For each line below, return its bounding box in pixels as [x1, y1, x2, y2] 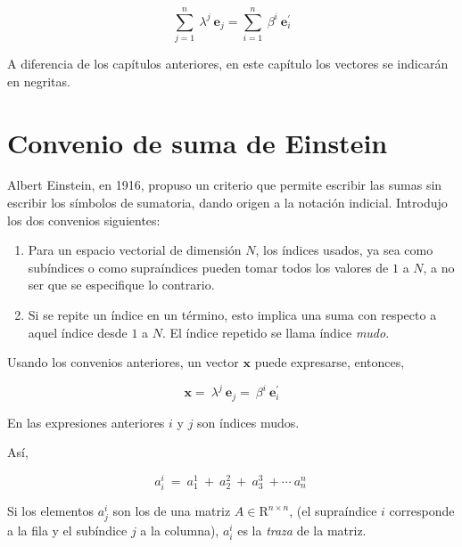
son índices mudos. [197, 412, 300, 431]
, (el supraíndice [289, 502, 377, 520]
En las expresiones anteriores [7, 412, 165, 431]
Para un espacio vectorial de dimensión [28, 241, 242, 259]
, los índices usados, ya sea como [255, 241, 433, 259]
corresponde [389, 502, 455, 520]
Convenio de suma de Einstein [7, 124, 388, 160]
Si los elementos [7, 502, 94, 520]
